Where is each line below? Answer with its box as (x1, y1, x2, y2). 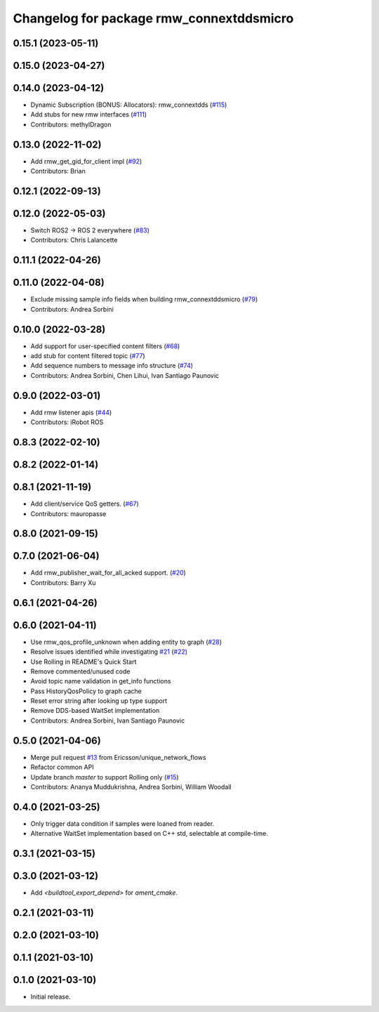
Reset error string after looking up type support (30, 697, 168, 705)
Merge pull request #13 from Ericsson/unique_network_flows (30, 753, 206, 761)
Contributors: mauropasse (30, 509, 107, 518)
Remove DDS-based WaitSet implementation (30, 707, 160, 715)
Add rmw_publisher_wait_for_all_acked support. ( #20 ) (30, 569, 186, 577)
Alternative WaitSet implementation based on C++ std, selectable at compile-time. (30, 829, 268, 838)
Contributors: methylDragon (30, 120, 112, 129)
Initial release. (30, 992, 71, 1001)
